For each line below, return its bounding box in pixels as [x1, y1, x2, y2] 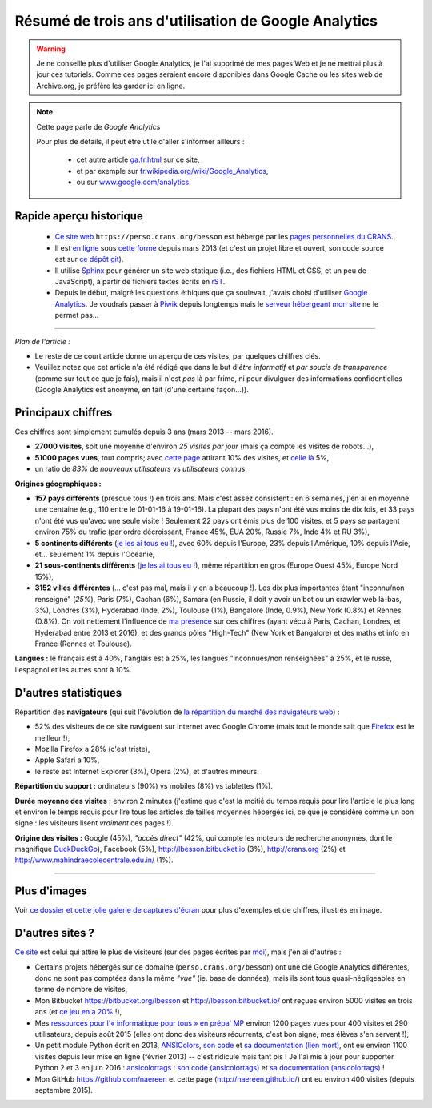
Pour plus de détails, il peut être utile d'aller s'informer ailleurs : [36, 136, 245, 146]
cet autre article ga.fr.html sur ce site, [76, 155, 200, 164]
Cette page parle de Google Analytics [36, 122, 161, 131]
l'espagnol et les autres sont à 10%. [14, 664, 132, 674]
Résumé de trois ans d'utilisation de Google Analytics [14, 12, 378, 30]
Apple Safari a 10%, [34, 755, 100, 765]
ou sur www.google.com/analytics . [76, 177, 192, 187]
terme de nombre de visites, [34, 985, 128, 994]
